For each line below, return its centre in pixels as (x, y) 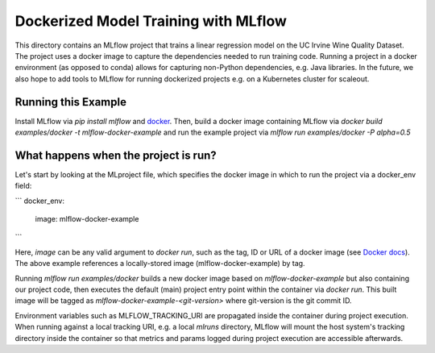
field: (23, 186)
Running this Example (70, 102)
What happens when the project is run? (116, 155)
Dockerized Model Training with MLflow (151, 21)
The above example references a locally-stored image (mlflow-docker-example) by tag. (160, 264)
